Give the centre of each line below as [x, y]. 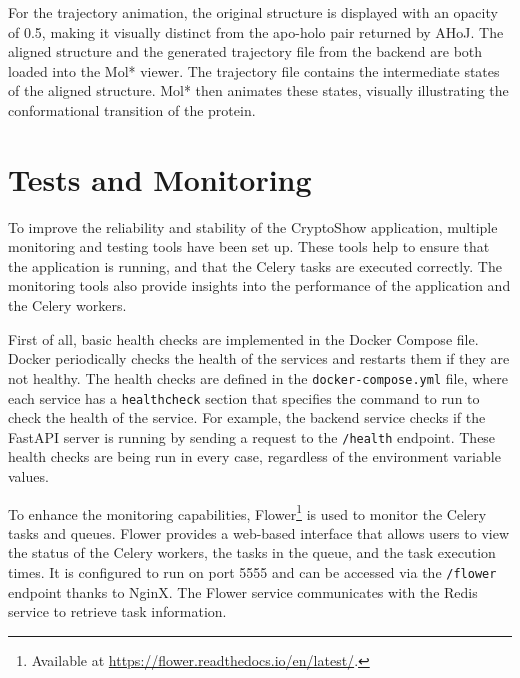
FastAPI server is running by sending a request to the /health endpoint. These [252, 436]
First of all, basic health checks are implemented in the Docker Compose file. [243, 338]
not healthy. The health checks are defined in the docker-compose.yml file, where [258, 377]
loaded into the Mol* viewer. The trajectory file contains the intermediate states [254, 70]
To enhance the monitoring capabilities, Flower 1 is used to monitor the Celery [247, 512]
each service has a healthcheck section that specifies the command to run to [244, 397]
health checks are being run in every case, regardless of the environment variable [254, 456]
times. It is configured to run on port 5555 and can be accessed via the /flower [252, 572]
